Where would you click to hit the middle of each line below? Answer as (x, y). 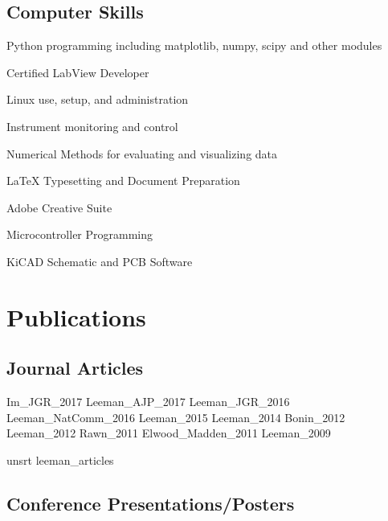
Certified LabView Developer (78, 72)
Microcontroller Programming (80, 234)
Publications (76, 316)
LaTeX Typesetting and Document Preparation (123, 181)
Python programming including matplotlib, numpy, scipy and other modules (194, 45)
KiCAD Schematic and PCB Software (100, 261)
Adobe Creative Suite (59, 207)
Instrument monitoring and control (92, 126)
